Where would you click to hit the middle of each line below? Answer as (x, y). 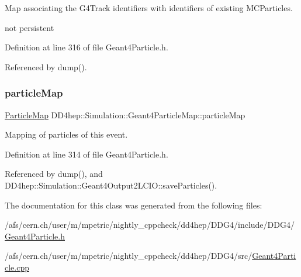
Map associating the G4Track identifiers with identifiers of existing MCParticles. (149, 8)
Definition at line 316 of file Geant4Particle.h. (87, 47)
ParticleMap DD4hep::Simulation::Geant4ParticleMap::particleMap (125, 114)
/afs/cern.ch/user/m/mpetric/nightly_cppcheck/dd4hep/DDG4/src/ (129, 256)
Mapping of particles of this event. (66, 134)
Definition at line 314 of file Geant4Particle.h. (87, 154)
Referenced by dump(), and (54, 174)
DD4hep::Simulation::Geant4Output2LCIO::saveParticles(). (111, 185)
